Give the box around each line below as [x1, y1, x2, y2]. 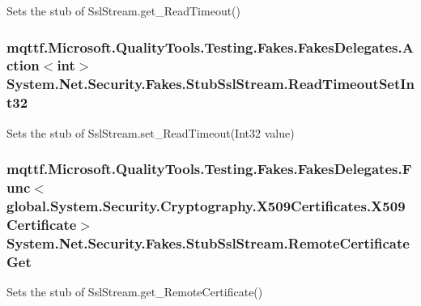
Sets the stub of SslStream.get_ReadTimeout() [6, 2, 241, 19]
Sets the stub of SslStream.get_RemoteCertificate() [6, 283, 263, 300]
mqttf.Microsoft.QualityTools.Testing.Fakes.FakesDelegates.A [6, 36, 414, 57]
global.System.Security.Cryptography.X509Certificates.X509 [6, 195, 406, 215]
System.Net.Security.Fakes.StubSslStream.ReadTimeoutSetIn [6, 74, 415, 94]
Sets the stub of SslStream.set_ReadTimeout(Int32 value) [6, 124, 295, 141]
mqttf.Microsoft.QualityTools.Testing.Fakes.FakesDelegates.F [6, 159, 412, 179]
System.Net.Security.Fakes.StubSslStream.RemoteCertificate [6, 232, 410, 253]
